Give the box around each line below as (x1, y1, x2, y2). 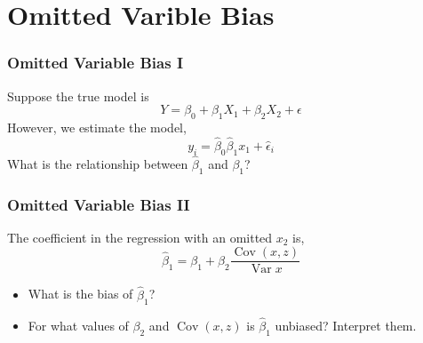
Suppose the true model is (7, 86, 149, 105)
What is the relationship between (7, 154, 188, 172)
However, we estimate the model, (7, 117, 187, 136)
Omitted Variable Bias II (7, 193, 190, 215)
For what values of (28, 315, 129, 334)
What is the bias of (28, 284, 133, 303)
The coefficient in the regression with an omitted (7, 227, 273, 246)
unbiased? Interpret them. (275, 315, 417, 334)
